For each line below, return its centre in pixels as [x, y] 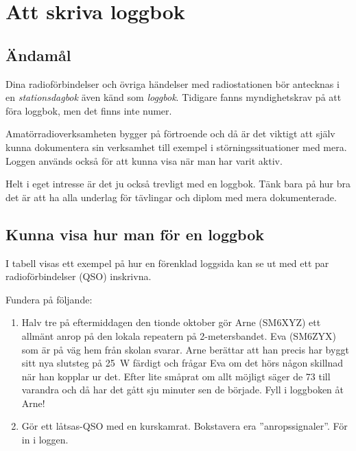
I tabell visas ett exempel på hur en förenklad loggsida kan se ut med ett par [167, 263]
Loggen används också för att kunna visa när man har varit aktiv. [144, 160]
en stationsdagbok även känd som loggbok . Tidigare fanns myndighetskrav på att [174, 97]
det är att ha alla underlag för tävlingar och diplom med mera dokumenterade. [171, 197]
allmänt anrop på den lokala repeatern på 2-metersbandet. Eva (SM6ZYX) [179, 335]
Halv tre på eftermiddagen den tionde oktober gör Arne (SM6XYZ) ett [171, 322]
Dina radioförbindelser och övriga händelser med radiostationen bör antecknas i [173, 83]
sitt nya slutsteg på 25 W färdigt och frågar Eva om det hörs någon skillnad [182, 363]
